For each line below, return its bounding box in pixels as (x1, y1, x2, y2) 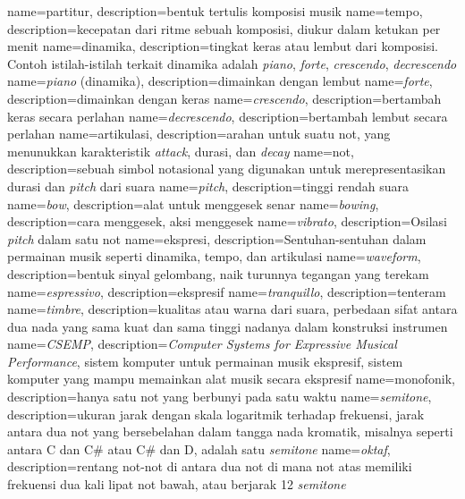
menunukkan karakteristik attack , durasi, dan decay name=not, (7, 141, 354, 160)
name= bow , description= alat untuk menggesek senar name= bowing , (7, 194, 379, 213)
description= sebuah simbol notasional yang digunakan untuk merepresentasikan (7, 159, 446, 178)
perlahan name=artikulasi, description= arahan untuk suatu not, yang (7, 124, 391, 143)
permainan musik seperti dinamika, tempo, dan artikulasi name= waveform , (7, 247, 421, 266)
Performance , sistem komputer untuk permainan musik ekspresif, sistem (7, 351, 403, 370)
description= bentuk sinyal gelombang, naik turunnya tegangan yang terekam (7, 264, 429, 283)
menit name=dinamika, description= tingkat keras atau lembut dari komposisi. (7, 37, 438, 55)
